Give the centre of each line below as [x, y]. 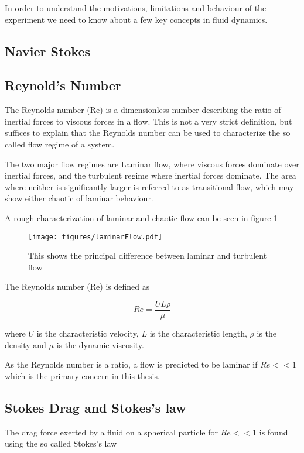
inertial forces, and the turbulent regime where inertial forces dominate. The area [151, 175]
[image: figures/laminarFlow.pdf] [95, 237]
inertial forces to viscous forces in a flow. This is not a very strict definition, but [148, 121]
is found [274, 432]
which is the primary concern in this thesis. [82, 375]
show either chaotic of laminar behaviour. [79, 198]
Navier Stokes [48, 51]
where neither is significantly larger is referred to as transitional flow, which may [149, 186]
